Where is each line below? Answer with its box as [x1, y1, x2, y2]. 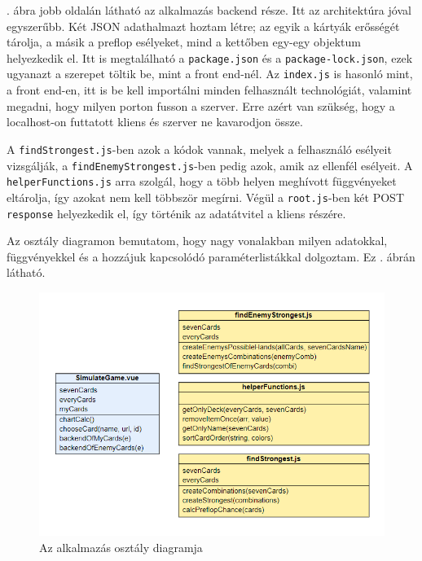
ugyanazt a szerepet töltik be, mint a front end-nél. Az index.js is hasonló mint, [7, 65, 413, 82]
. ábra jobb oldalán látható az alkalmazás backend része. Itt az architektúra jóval [7, 2, 411, 18]
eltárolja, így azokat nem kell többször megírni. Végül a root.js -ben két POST [7, 188, 405, 205]
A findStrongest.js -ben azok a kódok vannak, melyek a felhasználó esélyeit [7, 140, 392, 157]
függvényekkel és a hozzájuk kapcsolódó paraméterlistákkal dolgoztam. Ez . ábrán [7, 248, 415, 265]
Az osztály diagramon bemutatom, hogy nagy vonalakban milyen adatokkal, [7, 232, 388, 249]
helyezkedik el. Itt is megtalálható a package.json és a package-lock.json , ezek [7, 49, 413, 66]
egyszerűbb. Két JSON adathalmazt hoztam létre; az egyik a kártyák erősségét [7, 17, 400, 34]
